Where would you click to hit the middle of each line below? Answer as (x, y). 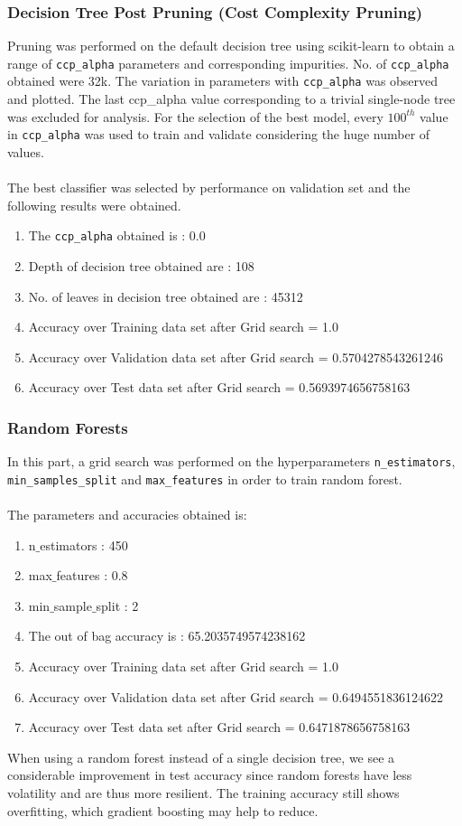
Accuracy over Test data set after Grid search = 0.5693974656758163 (219, 387)
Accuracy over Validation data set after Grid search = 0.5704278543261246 (236, 357)
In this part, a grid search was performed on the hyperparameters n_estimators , (231, 461)
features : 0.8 (92, 575)
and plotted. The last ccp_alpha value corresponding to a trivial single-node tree (231, 99)
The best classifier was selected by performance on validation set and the (209, 188)
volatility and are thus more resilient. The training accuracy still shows (203, 793)
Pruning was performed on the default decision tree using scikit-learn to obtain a (231, 46)
